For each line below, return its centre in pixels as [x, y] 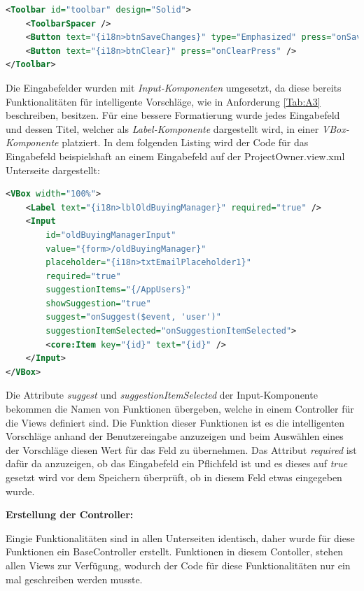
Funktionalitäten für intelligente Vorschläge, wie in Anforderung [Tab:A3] [163, 101]
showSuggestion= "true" [98, 303]
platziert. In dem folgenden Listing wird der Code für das [185, 142]
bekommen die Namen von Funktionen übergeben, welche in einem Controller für [180, 409]
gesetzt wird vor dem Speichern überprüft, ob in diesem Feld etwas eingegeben [174, 477]
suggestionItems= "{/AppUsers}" [118, 290]
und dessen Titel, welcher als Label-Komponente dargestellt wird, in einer [162, 128]
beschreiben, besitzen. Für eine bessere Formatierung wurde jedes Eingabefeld [173, 115]
